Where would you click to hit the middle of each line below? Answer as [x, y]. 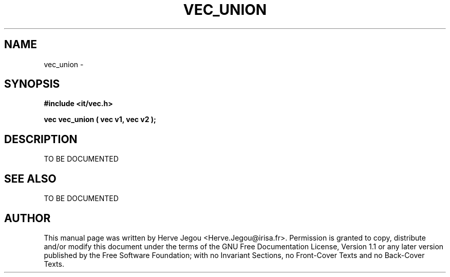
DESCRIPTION [41, 139]
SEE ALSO [30, 179]
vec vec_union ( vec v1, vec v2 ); [100, 120]
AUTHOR [27, 218]
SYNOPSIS [32, 84]
